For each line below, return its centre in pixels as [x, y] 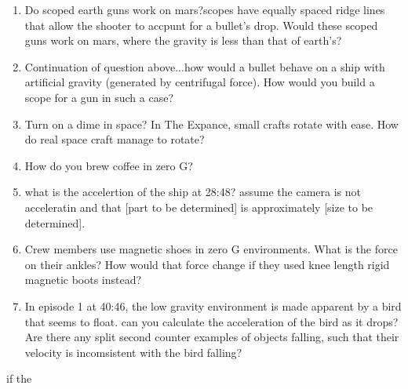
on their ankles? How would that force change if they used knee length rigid [207, 264]
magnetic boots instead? [83, 280]
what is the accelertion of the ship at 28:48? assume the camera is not [193, 192]
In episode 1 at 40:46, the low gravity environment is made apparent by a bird [213, 305]
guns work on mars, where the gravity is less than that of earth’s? [183, 40]
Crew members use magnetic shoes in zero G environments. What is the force [211, 249]
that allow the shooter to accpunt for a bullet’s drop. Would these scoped [201, 25]
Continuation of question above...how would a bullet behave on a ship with [205, 66]
